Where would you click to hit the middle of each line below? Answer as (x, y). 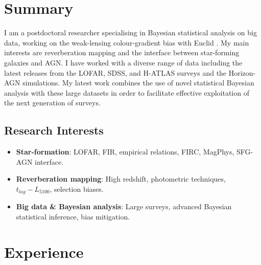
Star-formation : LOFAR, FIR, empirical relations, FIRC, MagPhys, (125, 152)
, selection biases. (77, 189)
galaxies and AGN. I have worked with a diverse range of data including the (123, 62)
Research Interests (54, 130)
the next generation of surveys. (52, 103)
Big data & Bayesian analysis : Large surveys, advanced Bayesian (124, 206)
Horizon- (242, 72)
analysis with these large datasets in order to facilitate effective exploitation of (127, 92)
